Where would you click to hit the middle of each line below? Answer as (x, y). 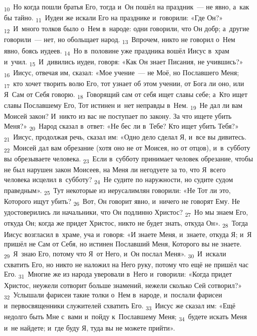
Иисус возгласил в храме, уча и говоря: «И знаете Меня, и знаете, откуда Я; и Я (128, 234)
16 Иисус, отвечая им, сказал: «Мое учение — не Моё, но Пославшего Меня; (122, 73)
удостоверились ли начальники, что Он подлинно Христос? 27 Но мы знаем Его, (126, 213)
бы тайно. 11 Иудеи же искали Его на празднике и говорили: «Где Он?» (113, 18)
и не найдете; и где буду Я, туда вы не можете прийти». (90, 327)
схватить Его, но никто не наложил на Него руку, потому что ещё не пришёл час (126, 264)
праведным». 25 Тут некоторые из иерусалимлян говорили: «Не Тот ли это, (117, 191)
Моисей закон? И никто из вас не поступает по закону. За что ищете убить (118, 116)
